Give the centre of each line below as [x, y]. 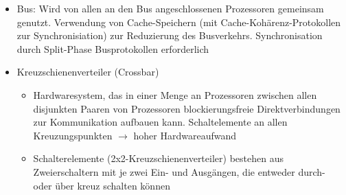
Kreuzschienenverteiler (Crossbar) [88, 72]
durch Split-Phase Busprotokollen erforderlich [113, 48]
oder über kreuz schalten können [102, 185]
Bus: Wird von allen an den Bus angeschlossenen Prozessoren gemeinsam [170, 8]
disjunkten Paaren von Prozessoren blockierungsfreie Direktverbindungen [187, 108]
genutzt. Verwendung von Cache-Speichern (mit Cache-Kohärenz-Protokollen [179, 22]
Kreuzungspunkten [73, 135]
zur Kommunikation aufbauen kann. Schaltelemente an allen [160, 122]
